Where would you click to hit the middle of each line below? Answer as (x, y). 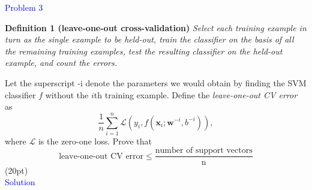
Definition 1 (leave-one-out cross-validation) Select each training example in (156, 27)
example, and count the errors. (61, 63)
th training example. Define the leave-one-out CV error (196, 94)
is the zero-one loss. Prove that (95, 141)
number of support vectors (204, 151)
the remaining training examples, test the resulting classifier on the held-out (144, 51)
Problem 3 (24, 7)
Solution (20, 182)
